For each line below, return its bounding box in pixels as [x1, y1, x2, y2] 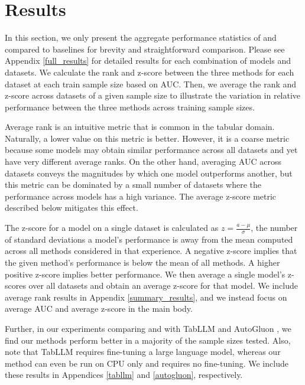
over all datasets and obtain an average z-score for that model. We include [28, 279, 298, 292]
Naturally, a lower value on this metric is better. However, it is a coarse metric [5, 132, 290, 144]
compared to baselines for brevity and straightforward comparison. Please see [5, 43, 285, 55]
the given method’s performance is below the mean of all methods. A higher [5, 256, 280, 269]
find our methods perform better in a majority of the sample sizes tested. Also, [5, 334, 291, 346]
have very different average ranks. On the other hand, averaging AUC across [5, 155, 281, 168]
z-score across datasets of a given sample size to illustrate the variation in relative [5, 89, 301, 102]
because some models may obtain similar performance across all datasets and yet [5, 143, 298, 156]
